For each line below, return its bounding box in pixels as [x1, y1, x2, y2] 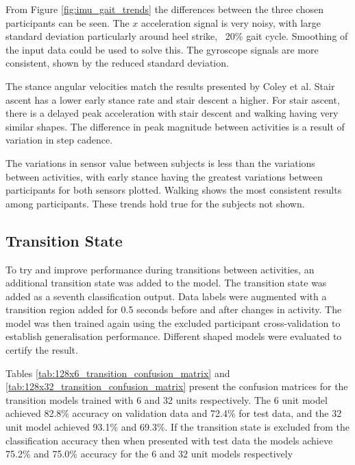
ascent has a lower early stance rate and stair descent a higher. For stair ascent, [5, 92, 340, 106]
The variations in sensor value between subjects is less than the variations [5, 155, 315, 170]
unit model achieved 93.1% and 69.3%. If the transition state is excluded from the [5, 420, 350, 434]
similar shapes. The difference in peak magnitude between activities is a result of [5, 119, 345, 133]
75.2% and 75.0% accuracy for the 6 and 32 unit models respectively [5, 446, 293, 461]
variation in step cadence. [5, 133, 113, 147]
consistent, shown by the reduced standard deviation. [5, 56, 229, 70]
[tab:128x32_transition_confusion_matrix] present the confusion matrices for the [5, 379, 348, 394]
